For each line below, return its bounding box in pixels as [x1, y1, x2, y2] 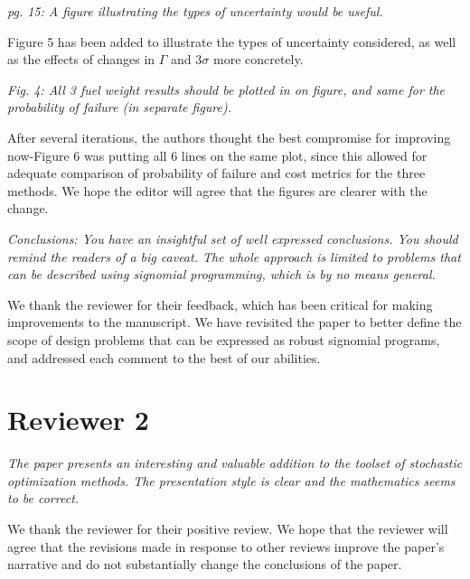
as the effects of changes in [7, 50, 155, 69]
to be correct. [7, 489, 80, 508]
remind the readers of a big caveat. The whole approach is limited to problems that [7, 247, 461, 266]
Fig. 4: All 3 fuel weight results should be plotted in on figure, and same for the [7, 79, 446, 98]
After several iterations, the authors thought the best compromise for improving [7, 127, 451, 146]
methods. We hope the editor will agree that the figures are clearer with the [7, 181, 428, 200]
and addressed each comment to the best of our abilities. [7, 348, 321, 367]
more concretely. [212, 50, 304, 69]
